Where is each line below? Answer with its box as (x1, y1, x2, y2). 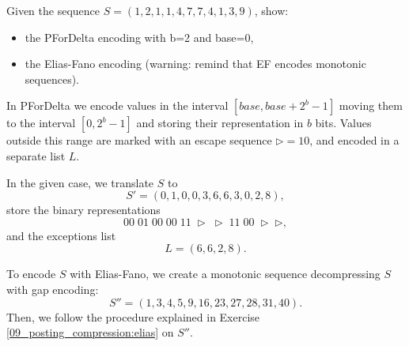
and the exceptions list (6, 227, 116, 243)
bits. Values (315, 115, 372, 131)
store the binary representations (6, 201, 161, 218)
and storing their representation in (136, 115, 304, 131)
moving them (339, 97, 403, 114)
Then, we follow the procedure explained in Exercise (6, 308, 260, 325)
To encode (6, 265, 56, 282)
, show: (254, 2, 289, 18)
